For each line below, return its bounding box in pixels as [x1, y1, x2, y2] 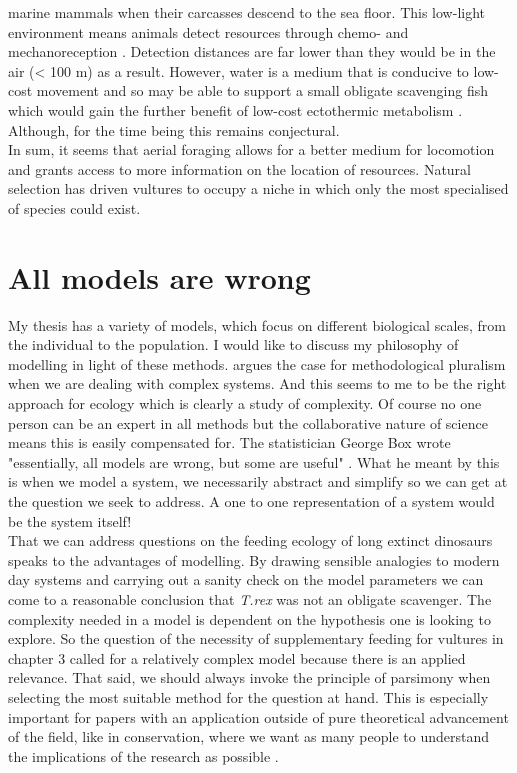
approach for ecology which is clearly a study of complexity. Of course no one [8, 393, 482, 414]
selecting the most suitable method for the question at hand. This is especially [8, 686, 489, 707]
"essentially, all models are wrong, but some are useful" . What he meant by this [8, 451, 500, 472]
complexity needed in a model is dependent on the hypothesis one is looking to [8, 608, 491, 629]
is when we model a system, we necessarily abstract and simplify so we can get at [8, 471, 508, 492]
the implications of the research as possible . [8, 745, 279, 766]
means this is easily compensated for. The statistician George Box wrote [8, 432, 451, 453]
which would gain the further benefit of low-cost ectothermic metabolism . [8, 99, 463, 120]
